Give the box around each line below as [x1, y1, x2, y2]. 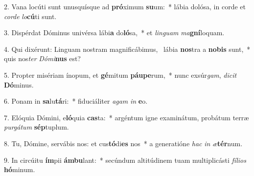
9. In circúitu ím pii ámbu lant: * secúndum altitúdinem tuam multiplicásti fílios [4, 154, 246, 165]
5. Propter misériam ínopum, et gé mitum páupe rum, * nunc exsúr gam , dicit [4, 69, 237, 80]
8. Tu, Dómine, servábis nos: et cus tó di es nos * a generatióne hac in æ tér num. [4, 138, 243, 148]
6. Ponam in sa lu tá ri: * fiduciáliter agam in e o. [4, 96, 148, 106]
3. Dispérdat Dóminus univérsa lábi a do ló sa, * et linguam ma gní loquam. [4, 27, 225, 38]
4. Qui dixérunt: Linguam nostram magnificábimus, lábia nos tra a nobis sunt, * [4, 44, 251, 54]
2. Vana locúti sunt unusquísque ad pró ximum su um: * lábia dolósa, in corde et [4, 1, 246, 11]
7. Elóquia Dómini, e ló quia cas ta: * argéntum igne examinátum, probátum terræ [4, 112, 249, 122]
